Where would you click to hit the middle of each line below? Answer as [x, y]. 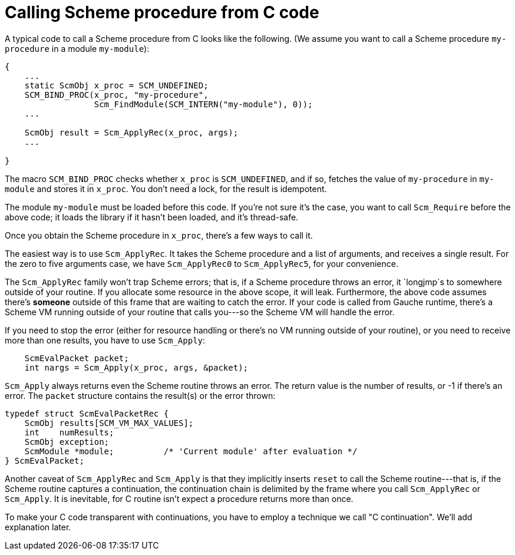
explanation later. [38, 527]
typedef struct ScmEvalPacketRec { [87, 413]
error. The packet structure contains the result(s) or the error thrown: [140, 395]
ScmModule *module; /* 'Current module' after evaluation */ [191, 451]
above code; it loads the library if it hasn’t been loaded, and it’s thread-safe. [152, 217]
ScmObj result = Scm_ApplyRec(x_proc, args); [131, 132]
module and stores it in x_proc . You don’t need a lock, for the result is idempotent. [166, 189]
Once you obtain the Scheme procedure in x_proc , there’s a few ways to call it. [159, 235]
